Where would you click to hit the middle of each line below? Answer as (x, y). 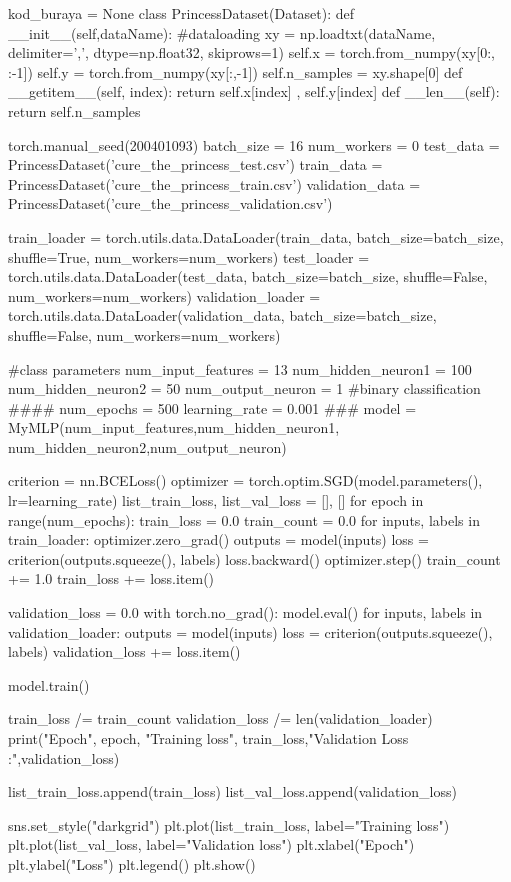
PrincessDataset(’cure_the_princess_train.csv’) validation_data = (214, 183)
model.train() (49, 684)
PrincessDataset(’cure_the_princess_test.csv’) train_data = (195, 164)
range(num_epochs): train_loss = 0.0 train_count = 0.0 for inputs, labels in (244, 519)
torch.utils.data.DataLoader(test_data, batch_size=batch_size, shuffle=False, (248, 276)
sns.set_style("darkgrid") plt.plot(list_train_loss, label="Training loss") (229, 824)
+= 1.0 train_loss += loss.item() (111, 578)
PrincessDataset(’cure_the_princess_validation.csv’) (170, 203)
